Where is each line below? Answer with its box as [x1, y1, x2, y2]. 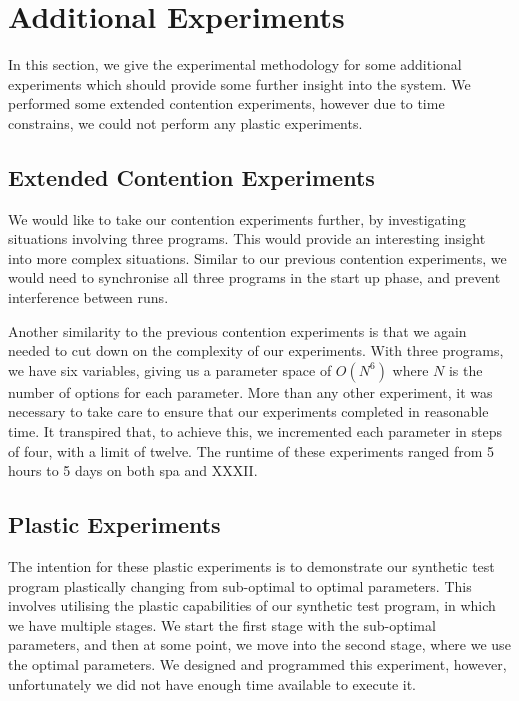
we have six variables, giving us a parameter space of [8, 359, 332, 380]
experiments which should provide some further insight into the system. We [8, 73, 471, 94]
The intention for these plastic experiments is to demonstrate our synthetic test [8, 556, 495, 577]
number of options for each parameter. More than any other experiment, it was [8, 381, 493, 402]
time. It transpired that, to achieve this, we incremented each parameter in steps [8, 421, 502, 442]
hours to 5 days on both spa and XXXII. [8, 460, 258, 481]
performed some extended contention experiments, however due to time [8, 93, 445, 114]
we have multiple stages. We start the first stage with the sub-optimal [8, 614, 436, 635]
